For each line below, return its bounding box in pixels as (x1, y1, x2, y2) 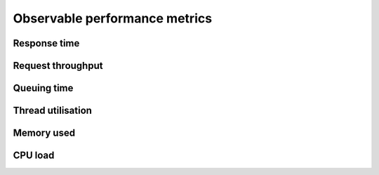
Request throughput (13, 60, 103, 72)
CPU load (13, 150, 55, 162)
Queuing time (13, 82, 74, 94)
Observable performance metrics (13, 11, 213, 26)
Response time (13, 37, 80, 49)
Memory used (13, 127, 76, 139)
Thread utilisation (13, 105, 93, 117)
